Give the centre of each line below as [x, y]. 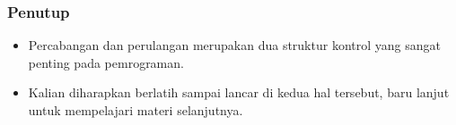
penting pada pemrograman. [106, 62]
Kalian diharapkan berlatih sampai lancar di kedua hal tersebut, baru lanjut [239, 92]
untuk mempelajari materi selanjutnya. [136, 110]
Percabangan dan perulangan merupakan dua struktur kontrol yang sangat [234, 45]
